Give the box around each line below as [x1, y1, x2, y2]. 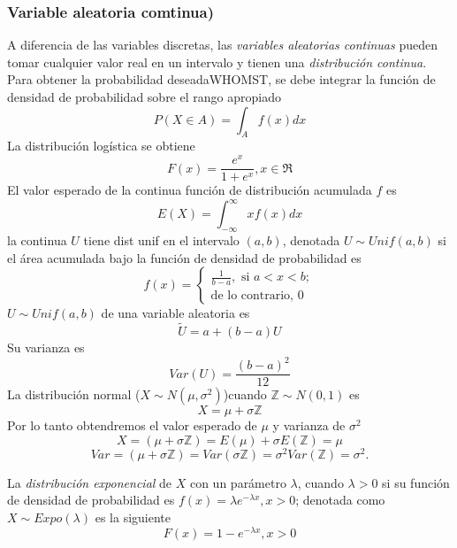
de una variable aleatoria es [101, 304, 250, 322]
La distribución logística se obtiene [7, 136, 195, 155]
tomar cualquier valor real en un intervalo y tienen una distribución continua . [7, 52, 427, 71]
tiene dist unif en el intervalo [83, 231, 240, 250]
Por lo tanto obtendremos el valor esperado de [7, 416, 257, 435]
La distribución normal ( [7, 385, 141, 404]
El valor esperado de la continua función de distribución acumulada [7, 181, 372, 199]
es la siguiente [95, 508, 171, 527]
